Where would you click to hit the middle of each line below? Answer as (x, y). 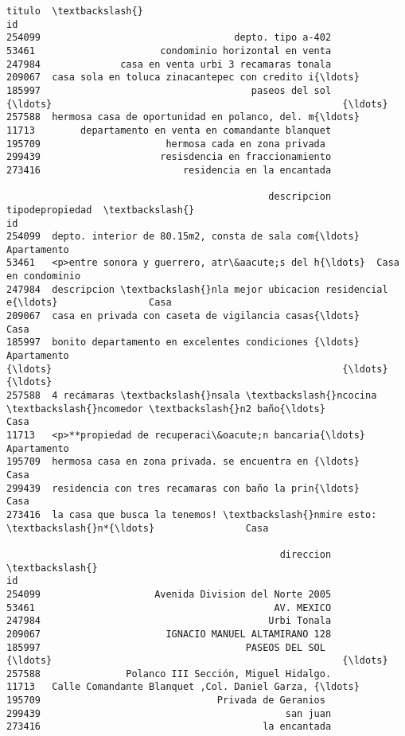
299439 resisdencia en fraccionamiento (169, 157)
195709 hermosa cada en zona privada (166, 144)
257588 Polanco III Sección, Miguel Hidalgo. (169, 674)
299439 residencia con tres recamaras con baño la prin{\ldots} (183, 488)
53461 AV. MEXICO (169, 607)
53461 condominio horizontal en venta (169, 51)
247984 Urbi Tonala (169, 621)
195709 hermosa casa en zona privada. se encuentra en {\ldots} (183, 462)
